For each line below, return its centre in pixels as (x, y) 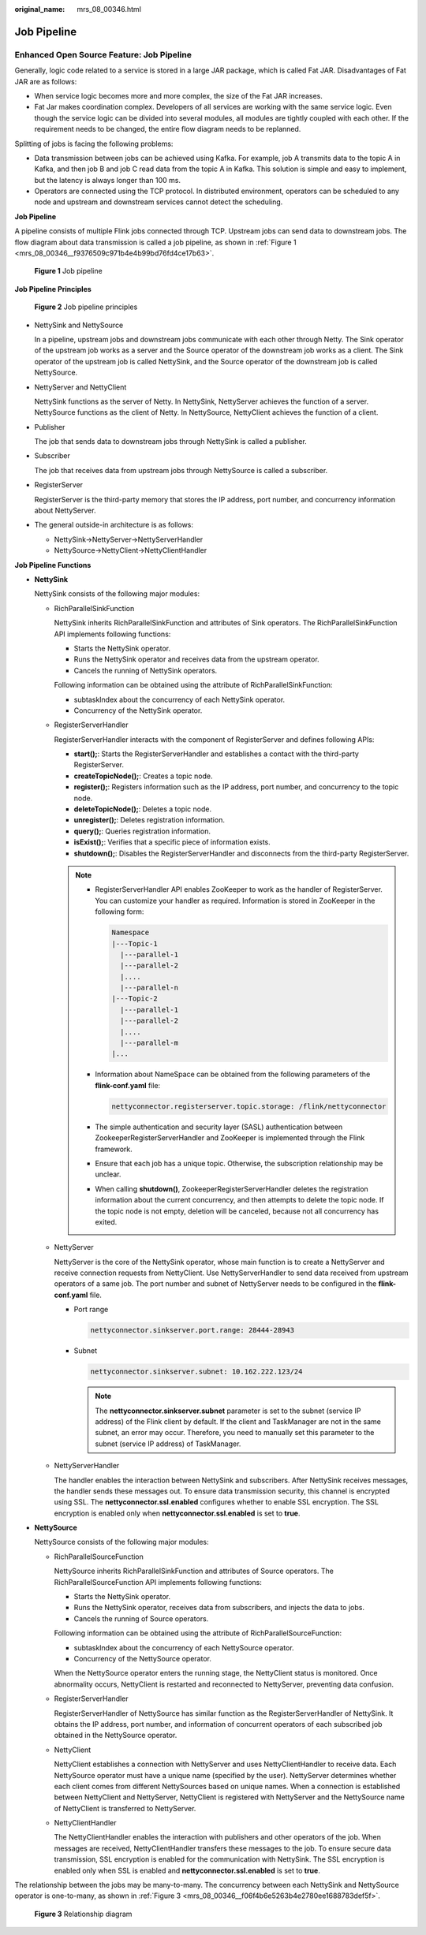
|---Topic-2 (135, 999)
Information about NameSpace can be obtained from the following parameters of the (233, 1074)
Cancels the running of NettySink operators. (146, 670)
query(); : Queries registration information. (142, 831)
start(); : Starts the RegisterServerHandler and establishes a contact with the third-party (216, 754)
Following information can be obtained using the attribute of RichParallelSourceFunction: (198, 1633)
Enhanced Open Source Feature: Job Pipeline (103, 54)
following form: (120, 912)
